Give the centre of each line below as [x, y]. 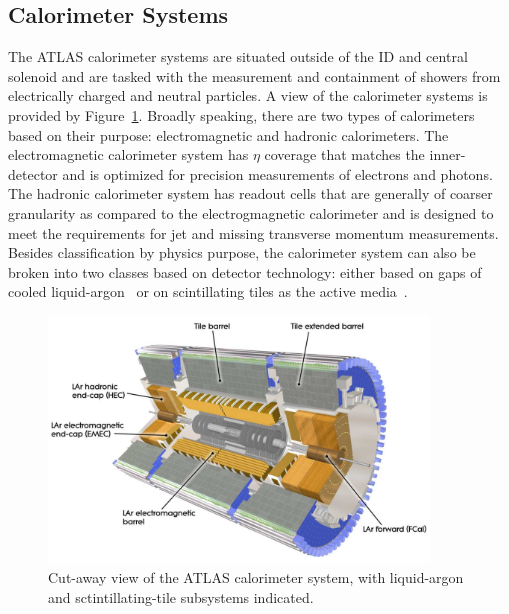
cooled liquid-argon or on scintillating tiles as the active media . [208, 291]
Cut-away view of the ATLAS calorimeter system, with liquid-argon [256, 576]
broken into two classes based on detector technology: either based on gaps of [245, 271]
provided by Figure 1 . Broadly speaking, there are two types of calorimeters [241, 114]
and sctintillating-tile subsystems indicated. [181, 596]
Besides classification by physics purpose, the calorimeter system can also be [242, 252]
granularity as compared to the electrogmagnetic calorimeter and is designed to [251, 212]
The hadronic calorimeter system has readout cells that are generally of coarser [250, 193]
